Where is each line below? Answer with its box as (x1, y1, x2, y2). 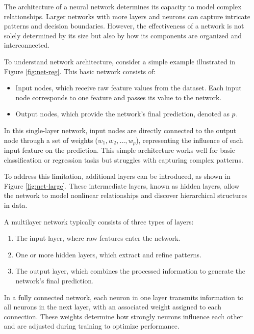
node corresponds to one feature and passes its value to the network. (15, 92, 222, 102)
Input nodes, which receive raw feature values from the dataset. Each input (15, 83, 242, 93)
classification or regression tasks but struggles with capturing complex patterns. (4, 154, 243, 165)
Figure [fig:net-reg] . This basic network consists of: (4, 66, 156, 76)
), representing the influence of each (136, 135, 243, 145)
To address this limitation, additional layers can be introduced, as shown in (4, 171, 230, 181)
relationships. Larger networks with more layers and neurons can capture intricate (4, 11, 251, 21)
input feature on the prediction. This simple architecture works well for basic (4, 144, 235, 155)
